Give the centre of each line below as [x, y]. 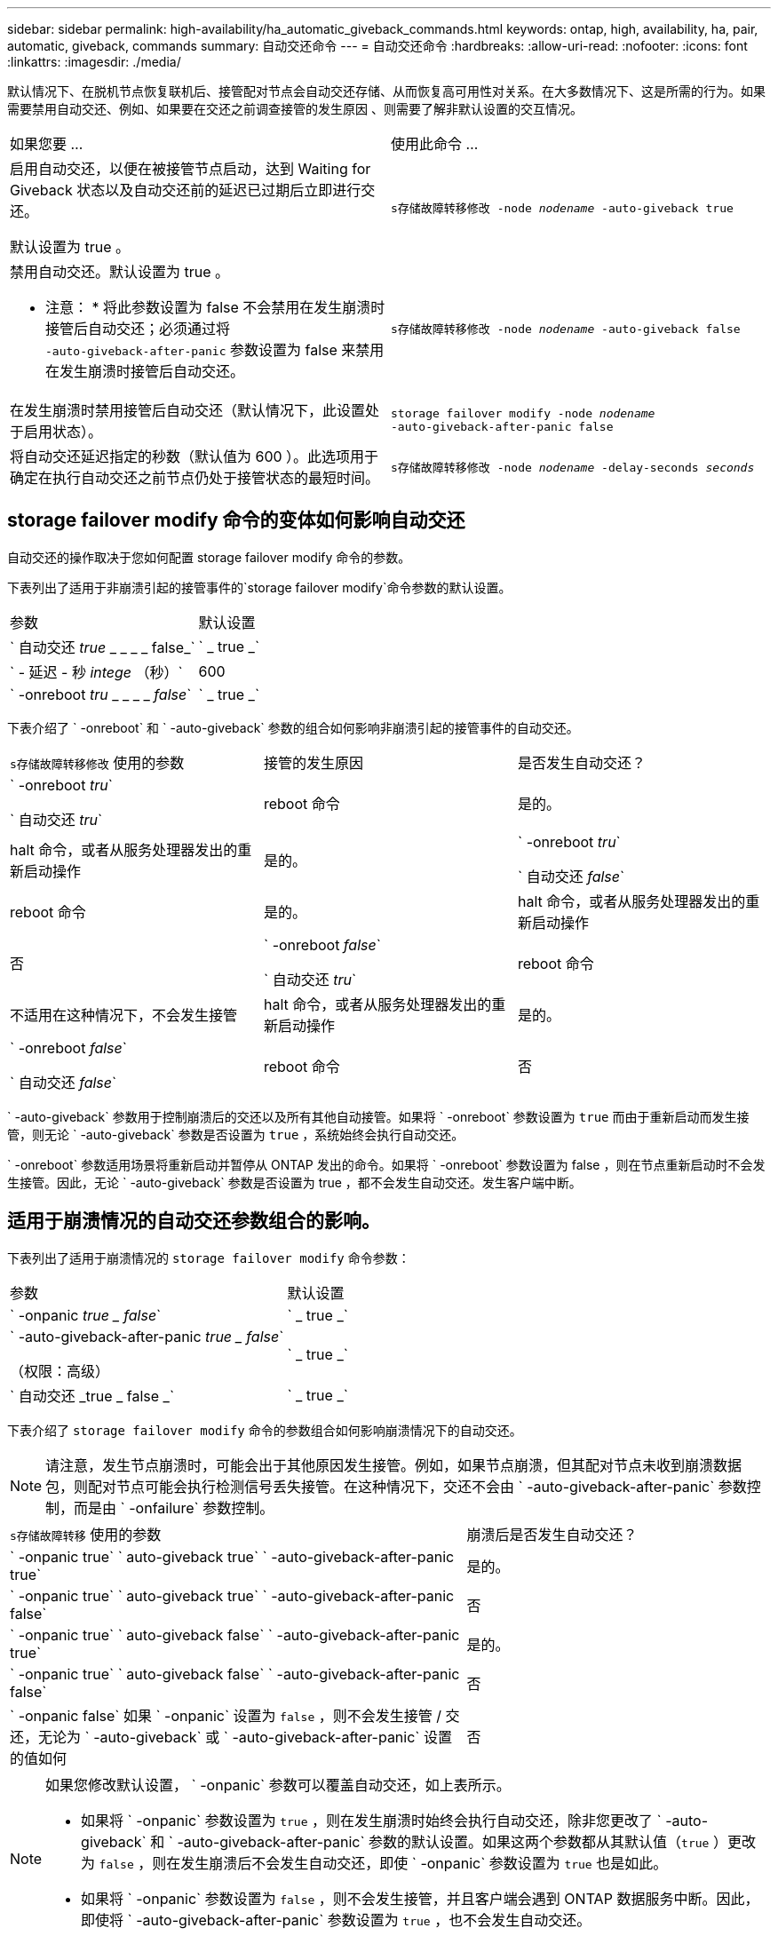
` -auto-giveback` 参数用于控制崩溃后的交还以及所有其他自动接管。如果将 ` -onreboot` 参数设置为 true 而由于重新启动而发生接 [378, 1116]
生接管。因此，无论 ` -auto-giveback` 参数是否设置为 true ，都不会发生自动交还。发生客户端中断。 [294, 1182]
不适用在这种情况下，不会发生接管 [124, 1015]
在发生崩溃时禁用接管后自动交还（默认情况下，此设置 [188, 410]
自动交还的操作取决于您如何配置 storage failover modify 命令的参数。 [209, 557]
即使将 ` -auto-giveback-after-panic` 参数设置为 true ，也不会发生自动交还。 [336, 1920]
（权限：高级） [60, 1371]
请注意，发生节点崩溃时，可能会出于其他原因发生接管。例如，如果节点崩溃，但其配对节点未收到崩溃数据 [394, 1465]
